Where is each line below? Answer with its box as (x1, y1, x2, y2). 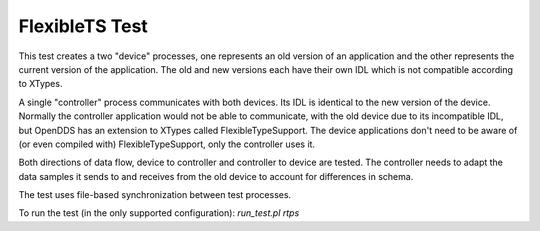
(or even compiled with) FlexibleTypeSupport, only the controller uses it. (18, 138, 315, 150)
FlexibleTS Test (18, 15, 149, 37)
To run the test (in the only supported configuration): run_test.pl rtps (18, 207, 300, 219)
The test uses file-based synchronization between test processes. (18, 189, 292, 201)
